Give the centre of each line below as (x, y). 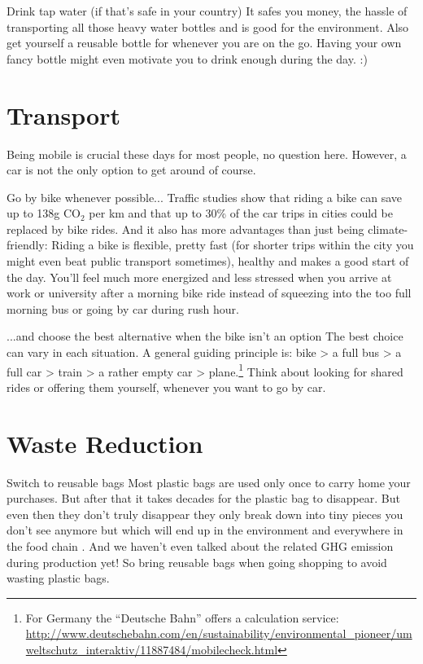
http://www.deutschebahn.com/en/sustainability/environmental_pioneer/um (219, 633)
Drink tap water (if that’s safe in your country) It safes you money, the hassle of (207, 11)
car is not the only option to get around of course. (131, 170)
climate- (388, 229)
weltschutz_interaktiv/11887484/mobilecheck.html (152, 649)
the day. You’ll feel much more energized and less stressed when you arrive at (199, 277)
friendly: (27, 245)
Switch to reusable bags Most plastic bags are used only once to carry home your (209, 482)
